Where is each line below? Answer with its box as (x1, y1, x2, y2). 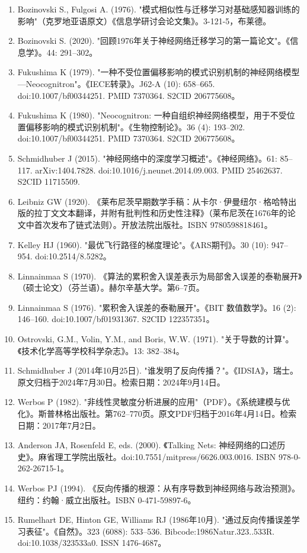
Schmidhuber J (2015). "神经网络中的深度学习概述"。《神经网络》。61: (17, 152, 277, 164)
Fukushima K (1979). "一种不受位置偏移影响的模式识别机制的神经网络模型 (17, 66, 300, 78)
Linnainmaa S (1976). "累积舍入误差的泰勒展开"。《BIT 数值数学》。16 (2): (17, 301, 296, 313)
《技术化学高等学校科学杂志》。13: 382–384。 (17, 344, 184, 356)
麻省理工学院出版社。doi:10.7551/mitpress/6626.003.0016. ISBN (38, 450, 276, 462)
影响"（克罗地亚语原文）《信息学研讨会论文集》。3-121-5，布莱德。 (17, 14, 271, 27)
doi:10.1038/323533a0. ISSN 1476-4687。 (17, 536, 167, 549)
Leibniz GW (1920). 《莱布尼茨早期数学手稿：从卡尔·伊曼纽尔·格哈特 (17, 195, 289, 207)
